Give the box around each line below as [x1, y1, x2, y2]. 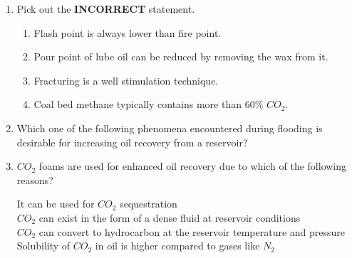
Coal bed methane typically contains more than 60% [33, 97, 264, 112]
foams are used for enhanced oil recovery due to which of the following [38, 158, 347, 173]
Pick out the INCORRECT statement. [16, 1, 195, 16]
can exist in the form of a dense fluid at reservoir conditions [38, 210, 301, 225]
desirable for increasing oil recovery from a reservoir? [16, 134, 248, 149]
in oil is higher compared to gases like [95, 238, 260, 253]
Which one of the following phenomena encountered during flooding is [16, 120, 323, 135]
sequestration [120, 196, 177, 211]
